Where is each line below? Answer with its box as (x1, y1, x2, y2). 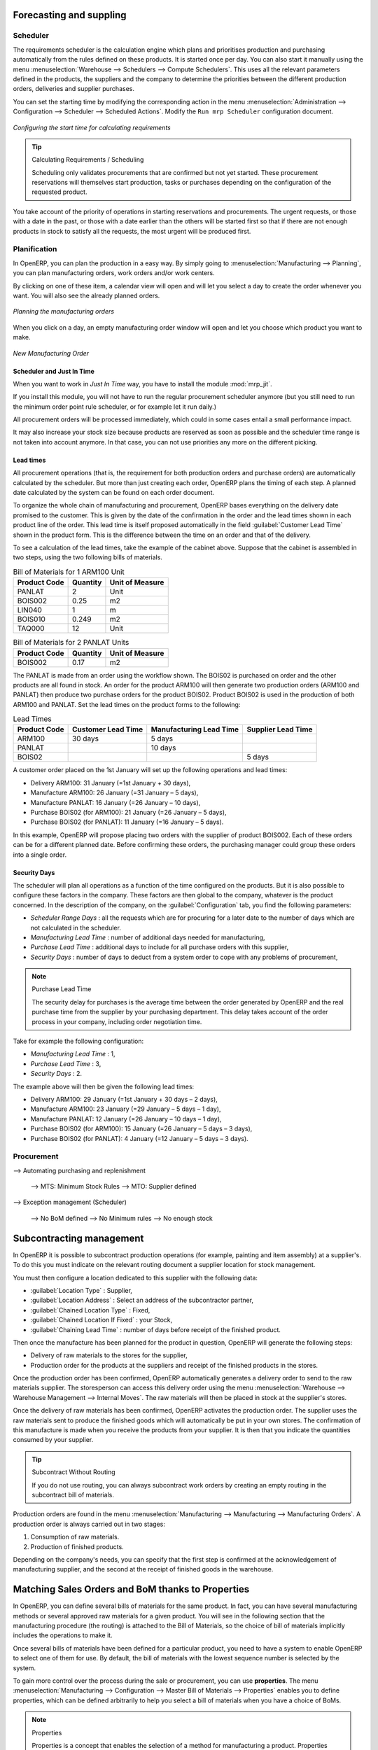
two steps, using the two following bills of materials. (13, 553, 162, 561)
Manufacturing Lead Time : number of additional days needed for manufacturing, (30, 933, 265, 941)
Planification (13, 244, 57, 254)
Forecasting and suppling (13, 9, 127, 21)
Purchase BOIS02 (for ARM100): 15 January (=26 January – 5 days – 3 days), (30, 1124, 253, 1133)
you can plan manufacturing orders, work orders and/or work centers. (13, 269, 215, 277)
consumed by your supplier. (13, 1436, 94, 1444)
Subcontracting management (13, 1232, 144, 1244)
